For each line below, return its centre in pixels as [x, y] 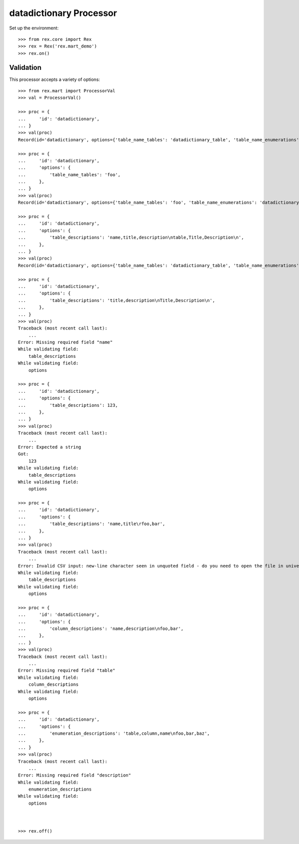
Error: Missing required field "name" [66, 342]
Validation [25, 67]
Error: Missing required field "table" [67, 671]
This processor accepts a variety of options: [55, 79]
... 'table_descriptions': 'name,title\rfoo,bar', [92, 524]
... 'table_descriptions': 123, [68, 405]
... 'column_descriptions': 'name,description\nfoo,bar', [101, 629]
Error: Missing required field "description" [75, 775]
